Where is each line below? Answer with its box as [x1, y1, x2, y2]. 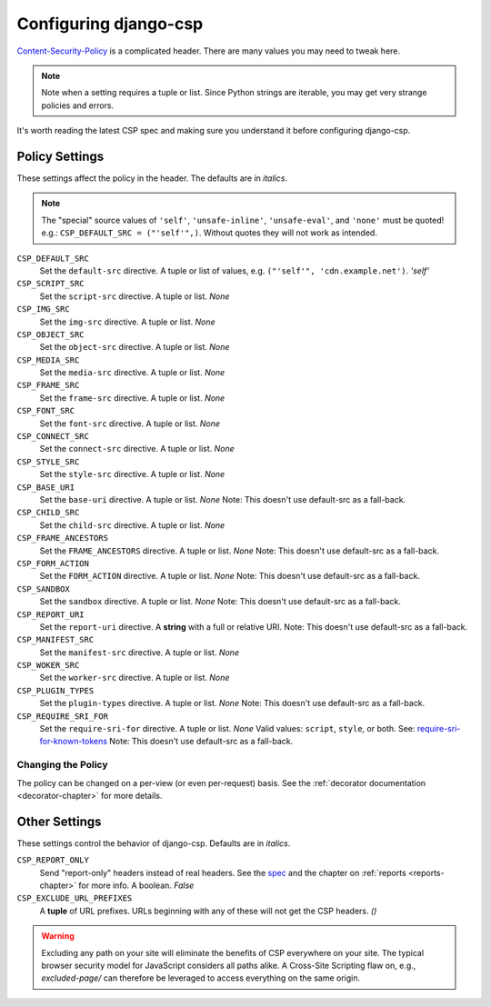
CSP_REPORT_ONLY [16, 855, 90, 865]
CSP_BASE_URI [16, 482, 75, 493]
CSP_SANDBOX [16, 583, 70, 594]
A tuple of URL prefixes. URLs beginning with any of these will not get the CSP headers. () [39, 905, 377, 916]
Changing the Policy [16, 759, 108, 772]
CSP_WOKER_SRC [16, 660, 80, 671]
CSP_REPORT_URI [16, 609, 85, 620]
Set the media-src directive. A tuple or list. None [39, 367, 225, 378]
